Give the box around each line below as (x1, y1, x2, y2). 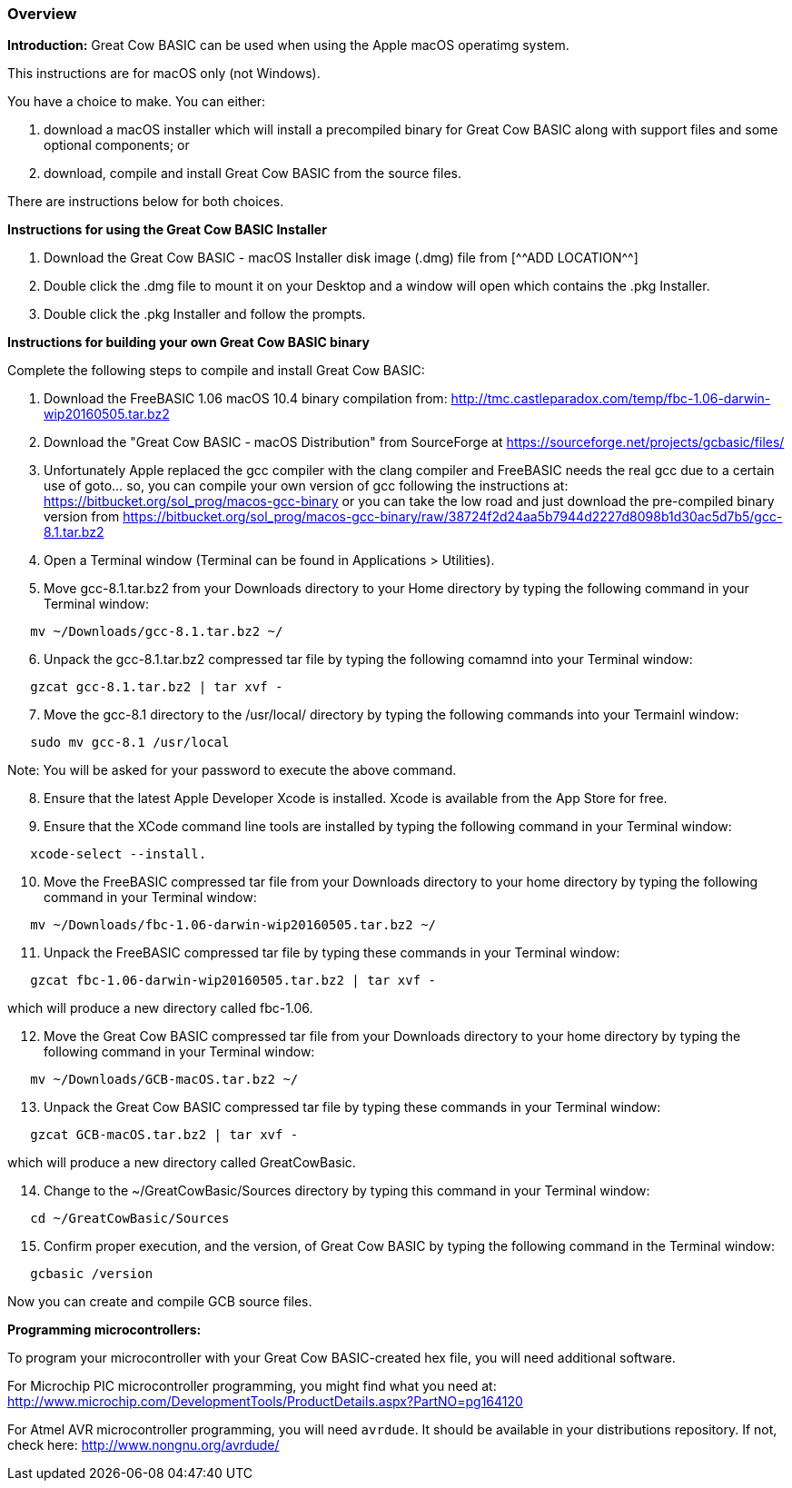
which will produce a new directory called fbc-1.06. (7, 1000, 313, 1017)
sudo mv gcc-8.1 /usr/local (30, 735, 230, 750)
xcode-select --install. (30, 847, 207, 862)
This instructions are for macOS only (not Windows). (7, 65, 321, 82)
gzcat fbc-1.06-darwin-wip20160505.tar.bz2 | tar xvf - (30, 973, 437, 988)
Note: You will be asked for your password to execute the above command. (7, 762, 457, 779)
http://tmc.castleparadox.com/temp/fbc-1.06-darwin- (450, 391, 771, 407)
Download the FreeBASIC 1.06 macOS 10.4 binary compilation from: (44, 391, 448, 407)
